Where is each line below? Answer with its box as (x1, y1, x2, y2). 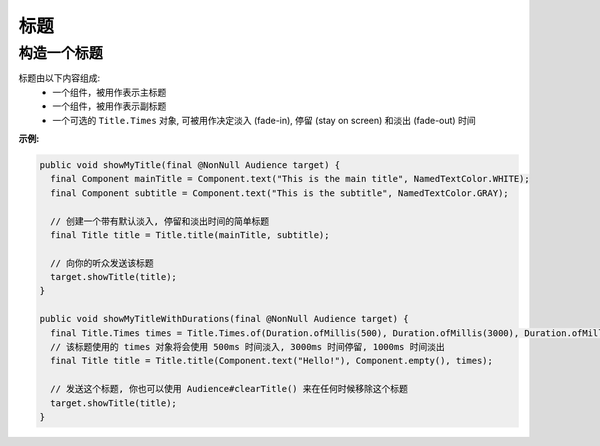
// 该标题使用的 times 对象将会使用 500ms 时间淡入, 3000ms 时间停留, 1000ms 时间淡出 (50, 341, 445, 353)
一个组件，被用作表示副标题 (52, 100, 167, 112)
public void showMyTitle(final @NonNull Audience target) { (39, 159, 341, 170)
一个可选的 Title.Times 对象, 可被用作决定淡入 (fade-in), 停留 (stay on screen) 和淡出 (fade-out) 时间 (52, 114, 476, 126)
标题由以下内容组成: (18, 72, 101, 84)
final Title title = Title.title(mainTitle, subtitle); (50, 229, 330, 240)
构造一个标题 (18, 44, 104, 62)
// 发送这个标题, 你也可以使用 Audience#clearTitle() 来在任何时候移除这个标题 (50, 383, 409, 395)
